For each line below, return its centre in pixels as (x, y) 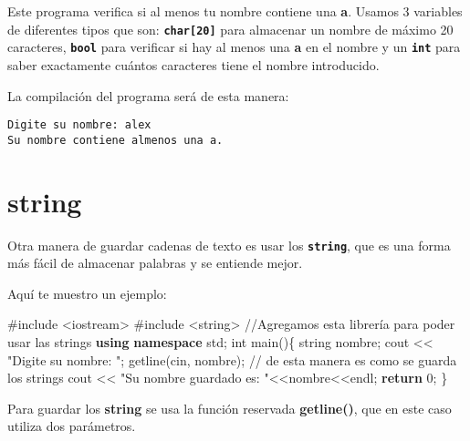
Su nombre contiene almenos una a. (115, 140)
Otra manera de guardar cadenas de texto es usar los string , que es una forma (229, 245)
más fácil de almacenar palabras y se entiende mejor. (155, 263)
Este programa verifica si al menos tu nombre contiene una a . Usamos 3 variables (235, 11)
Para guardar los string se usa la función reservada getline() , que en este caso (230, 408)
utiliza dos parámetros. (72, 426)
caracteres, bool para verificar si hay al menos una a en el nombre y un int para (234, 47)
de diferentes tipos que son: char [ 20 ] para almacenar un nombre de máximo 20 (230, 29)
